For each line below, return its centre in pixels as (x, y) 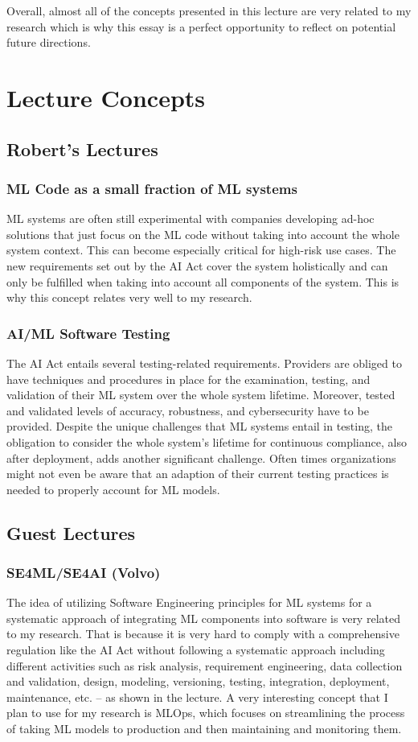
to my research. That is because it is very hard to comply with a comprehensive (203, 634)
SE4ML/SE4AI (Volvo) (84, 572)
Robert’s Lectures (82, 148)
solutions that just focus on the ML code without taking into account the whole (203, 234)
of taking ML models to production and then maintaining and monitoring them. (204, 729)
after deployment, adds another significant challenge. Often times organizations (201, 458)
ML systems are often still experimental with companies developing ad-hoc (191, 218)
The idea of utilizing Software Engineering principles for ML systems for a (189, 602)
